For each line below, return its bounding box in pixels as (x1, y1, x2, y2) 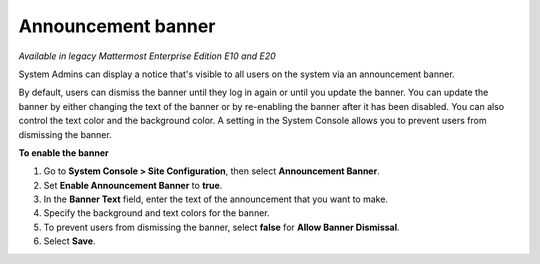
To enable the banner (18, 146, 109, 159)
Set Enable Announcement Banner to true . (43, 179, 223, 191)
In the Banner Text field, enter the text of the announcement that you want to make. (43, 193, 389, 205)
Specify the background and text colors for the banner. (43, 207, 270, 219)
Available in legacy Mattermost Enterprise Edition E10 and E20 (18, 50, 276, 62)
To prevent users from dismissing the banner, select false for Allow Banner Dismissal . (43, 221, 400, 233)
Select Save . (43, 235, 96, 247)
